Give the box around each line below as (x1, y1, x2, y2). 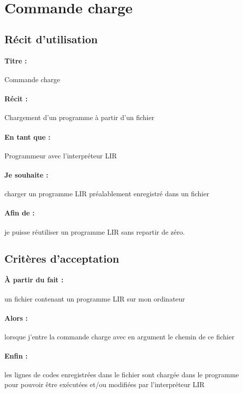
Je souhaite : (4, 169, 49, 180)
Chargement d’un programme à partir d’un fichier (4, 112, 155, 122)
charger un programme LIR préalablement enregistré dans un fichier (4, 188, 209, 199)
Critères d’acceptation (4, 250, 119, 266)
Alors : (4, 312, 28, 323)
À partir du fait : (4, 274, 64, 285)
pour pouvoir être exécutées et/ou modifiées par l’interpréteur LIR (4, 379, 205, 390)
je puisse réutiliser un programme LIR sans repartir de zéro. (4, 226, 185, 237)
